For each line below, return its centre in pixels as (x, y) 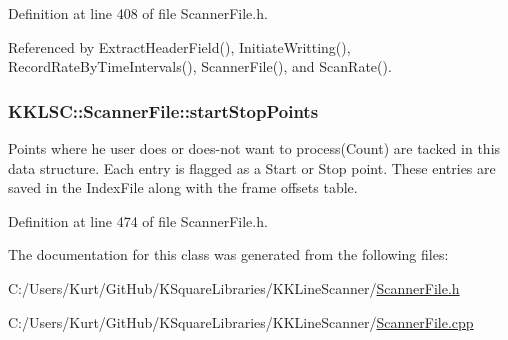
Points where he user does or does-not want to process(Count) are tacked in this (254, 148)
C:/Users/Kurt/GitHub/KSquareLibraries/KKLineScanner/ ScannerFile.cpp (241, 321)
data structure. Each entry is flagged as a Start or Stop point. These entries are (252, 167)
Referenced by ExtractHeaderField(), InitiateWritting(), (179, 46)
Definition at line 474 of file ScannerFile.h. (138, 220)
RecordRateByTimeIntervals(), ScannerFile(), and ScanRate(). (200, 66)
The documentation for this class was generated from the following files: (228, 254)
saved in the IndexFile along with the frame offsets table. (183, 187)
